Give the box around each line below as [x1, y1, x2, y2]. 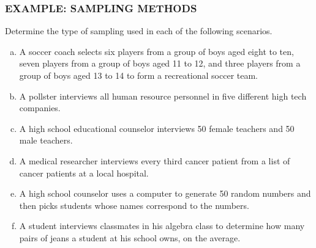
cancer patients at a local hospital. [19, 166, 149, 179]
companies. [19, 101, 61, 114]
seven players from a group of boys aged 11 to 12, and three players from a [19, 57, 301, 70]
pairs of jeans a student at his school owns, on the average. [19, 231, 241, 244]
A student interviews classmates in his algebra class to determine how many [19, 219, 305, 232]
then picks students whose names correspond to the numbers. [19, 199, 249, 211]
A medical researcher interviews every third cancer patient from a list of [19, 154, 290, 167]
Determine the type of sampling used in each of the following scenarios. [5, 24, 273, 37]
